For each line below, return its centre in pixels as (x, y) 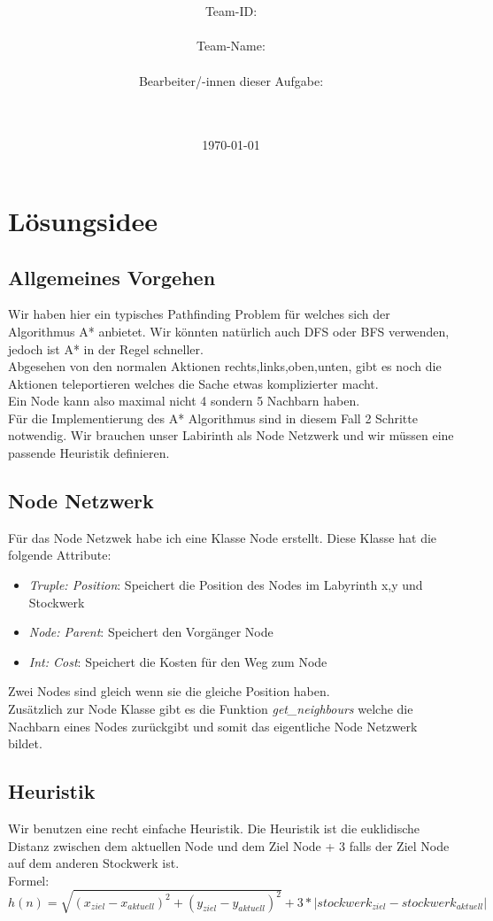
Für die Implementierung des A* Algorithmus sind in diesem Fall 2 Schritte (213, 418)
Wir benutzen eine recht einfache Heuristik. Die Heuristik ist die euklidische (214, 828)
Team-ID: (231, 11)
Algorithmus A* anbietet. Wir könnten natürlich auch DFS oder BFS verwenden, (229, 331)
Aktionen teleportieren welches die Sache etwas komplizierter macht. (193, 383)
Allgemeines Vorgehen (112, 277)
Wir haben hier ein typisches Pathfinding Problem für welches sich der (199, 314)
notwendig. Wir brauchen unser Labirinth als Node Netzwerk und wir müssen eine (231, 435)
